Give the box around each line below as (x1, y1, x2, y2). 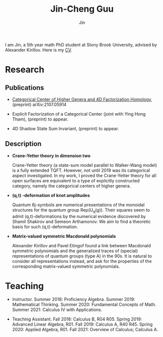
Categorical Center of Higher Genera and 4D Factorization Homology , (12, 96, 153, 102)
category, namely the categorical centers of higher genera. (12, 183, 131, 189)
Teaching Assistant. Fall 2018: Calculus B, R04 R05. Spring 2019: (12, 316, 143, 322)
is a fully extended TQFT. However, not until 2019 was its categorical (12, 167, 150, 173)
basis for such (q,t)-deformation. (12, 223, 78, 230)
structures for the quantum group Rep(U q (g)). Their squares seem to (12, 207, 150, 214)
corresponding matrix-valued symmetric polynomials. (12, 263, 121, 269)
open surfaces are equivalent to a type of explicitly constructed (12, 178, 140, 183)
